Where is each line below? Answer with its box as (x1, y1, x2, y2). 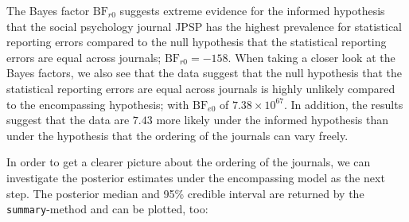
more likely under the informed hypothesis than (156, 111, 388, 128)
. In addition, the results (284, 95, 403, 112)
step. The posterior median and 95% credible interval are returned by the (6, 185, 364, 201)
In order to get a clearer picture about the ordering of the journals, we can (6, 154, 371, 170)
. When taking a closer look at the (228, 49, 395, 65)
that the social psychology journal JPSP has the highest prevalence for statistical (6, 18, 403, 34)
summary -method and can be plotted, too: (6, 201, 208, 217)
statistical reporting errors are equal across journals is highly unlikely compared (6, 80, 395, 96)
